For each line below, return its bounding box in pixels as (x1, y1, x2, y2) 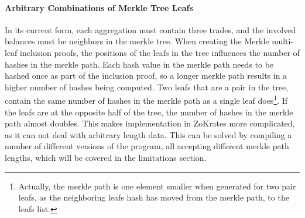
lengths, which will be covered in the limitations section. (5, 151, 207, 163)
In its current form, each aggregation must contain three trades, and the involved (5, 23, 296, 36)
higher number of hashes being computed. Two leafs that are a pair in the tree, (5, 80, 289, 93)
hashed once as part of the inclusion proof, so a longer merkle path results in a (5, 69, 287, 82)
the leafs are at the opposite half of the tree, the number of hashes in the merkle (5, 106, 293, 118)
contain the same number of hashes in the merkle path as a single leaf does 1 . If (5, 93, 288, 107)
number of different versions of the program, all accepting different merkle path (5, 140, 289, 152)
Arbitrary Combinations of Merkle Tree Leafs (5, 1, 193, 13)
